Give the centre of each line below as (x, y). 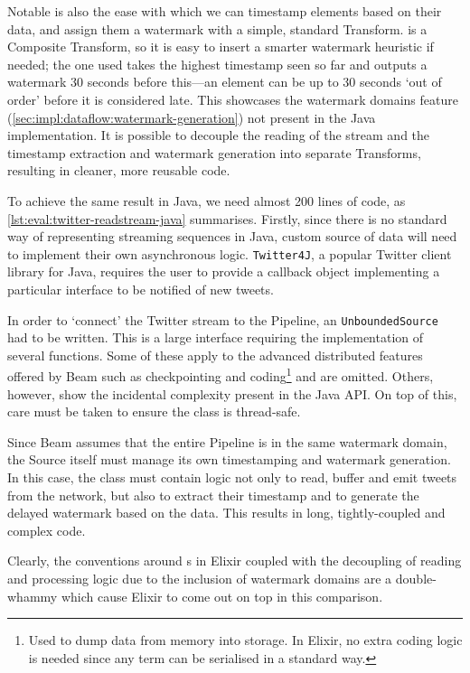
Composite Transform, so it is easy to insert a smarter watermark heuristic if (221, 47)
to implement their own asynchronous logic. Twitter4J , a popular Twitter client (230, 253)
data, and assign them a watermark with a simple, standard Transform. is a (217, 28)
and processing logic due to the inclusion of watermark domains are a (200, 578)
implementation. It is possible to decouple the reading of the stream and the (219, 135)
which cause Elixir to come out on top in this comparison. (222, 596)
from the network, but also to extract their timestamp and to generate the (213, 495)
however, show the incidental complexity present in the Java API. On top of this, (232, 393)
